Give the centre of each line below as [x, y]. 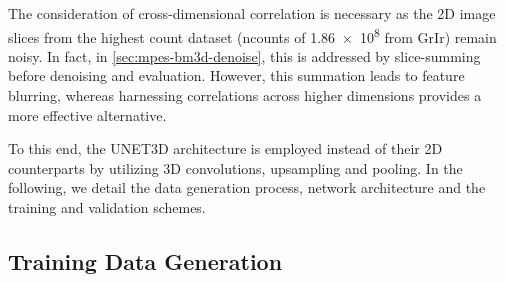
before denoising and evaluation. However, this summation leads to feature [236, 75]
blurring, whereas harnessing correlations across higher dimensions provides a [245, 95]
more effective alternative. [87, 114]
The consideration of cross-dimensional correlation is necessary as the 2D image [252, 13]
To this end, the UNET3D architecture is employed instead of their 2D [225, 148]
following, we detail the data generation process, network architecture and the [247, 187]
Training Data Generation [145, 260]
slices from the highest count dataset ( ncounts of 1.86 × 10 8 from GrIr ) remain [252, 35]
